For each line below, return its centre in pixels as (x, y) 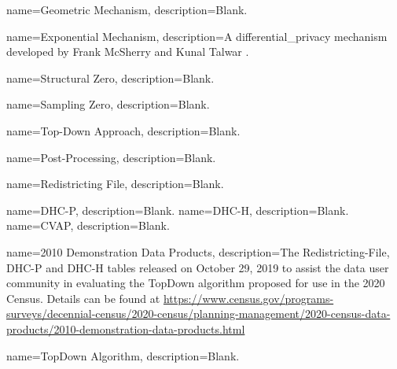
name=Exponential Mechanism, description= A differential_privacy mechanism (197, 36)
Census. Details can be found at (83, 298)
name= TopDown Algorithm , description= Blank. (123, 355)
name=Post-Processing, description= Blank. (111, 157)
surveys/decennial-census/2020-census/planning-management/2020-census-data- (198, 314)
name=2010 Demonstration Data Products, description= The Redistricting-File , (198, 251)
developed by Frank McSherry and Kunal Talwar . (128, 52)
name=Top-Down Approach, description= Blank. (123, 130)
